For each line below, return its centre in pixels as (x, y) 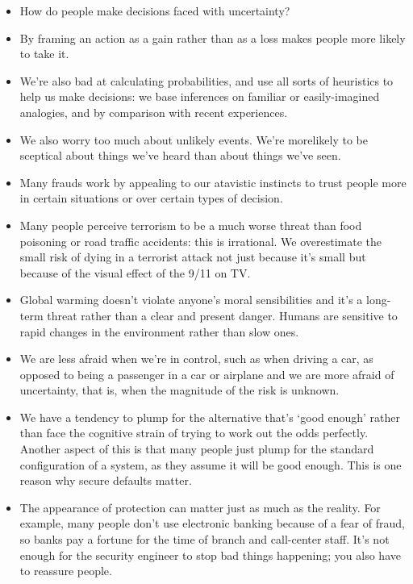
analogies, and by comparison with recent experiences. (154, 112)
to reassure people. (66, 571)
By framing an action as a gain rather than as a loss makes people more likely (213, 38)
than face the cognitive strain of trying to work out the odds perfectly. (194, 433)
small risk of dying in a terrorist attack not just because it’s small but (193, 257)
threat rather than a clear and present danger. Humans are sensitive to (222, 315)
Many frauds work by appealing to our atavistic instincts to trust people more (213, 182)
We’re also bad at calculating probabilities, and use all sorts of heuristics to (206, 80)
